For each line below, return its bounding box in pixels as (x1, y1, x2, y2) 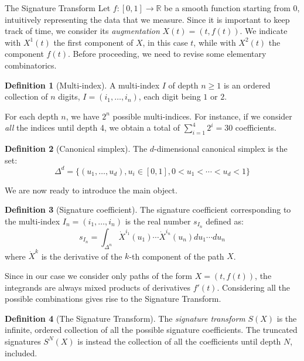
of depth (168, 79, 199, 91)
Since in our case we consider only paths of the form (5, 269, 192, 281)
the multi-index (5, 215, 60, 227)
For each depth (5, 110, 59, 122)
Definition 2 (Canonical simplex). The (5, 142, 148, 155)
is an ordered (223, 79, 271, 91)
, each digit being (138, 90, 201, 103)
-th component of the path (129, 250, 224, 262)
